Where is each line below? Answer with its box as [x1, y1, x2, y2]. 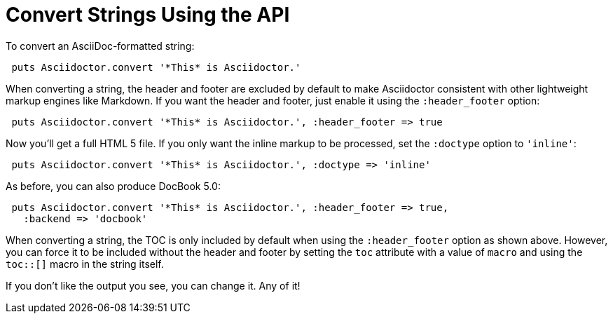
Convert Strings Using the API [6, 3, 290, 27]
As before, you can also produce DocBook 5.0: [6, 179, 221, 192]
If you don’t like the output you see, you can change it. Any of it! [6, 279, 301, 292]
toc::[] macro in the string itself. [6, 257, 164, 270]
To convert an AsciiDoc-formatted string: [6, 39, 195, 52]
